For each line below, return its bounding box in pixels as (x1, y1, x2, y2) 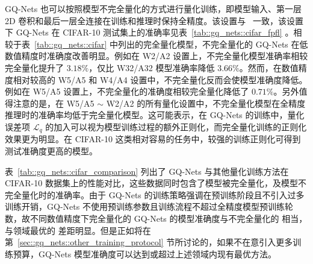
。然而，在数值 (239, 61, 299, 74)
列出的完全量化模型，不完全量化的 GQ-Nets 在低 (117, 37, 308, 50)
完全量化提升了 (5, 61, 64, 74)
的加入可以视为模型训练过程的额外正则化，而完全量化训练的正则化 (45, 120, 307, 133)
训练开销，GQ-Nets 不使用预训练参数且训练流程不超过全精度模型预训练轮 (5, 200, 293, 213)
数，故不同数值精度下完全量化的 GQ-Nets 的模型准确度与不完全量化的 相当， (5, 212, 308, 224)
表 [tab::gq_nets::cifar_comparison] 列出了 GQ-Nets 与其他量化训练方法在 (5, 165, 289, 177)
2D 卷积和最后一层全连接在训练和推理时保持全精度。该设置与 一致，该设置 (5, 14, 304, 27)
